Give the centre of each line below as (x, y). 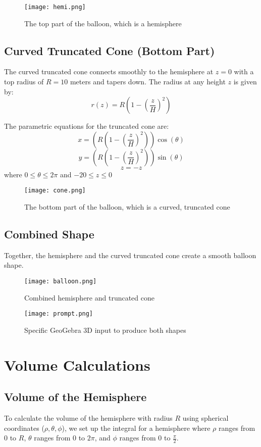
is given (245, 82)
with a (244, 71)
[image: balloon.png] (61, 282)
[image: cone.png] (55, 191)
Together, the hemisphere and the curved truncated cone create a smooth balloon (130, 255)
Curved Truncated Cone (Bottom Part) (110, 50)
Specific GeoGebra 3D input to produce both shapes (105, 330)
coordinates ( (24, 428)
